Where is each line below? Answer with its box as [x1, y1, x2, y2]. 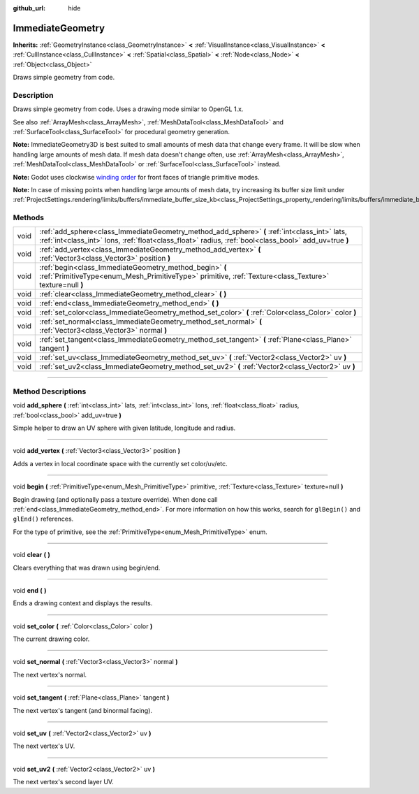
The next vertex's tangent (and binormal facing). [13, 706, 153, 714]
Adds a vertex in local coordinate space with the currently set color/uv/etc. [13, 459, 228, 468]
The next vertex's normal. [13, 670, 87, 679]
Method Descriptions [13, 387, 87, 396]
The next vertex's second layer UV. [13, 778, 115, 786]
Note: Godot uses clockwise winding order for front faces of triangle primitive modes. [13, 173, 260, 181]
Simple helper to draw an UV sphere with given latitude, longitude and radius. [13, 424, 236, 433]
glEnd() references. [13, 514, 74, 524]
